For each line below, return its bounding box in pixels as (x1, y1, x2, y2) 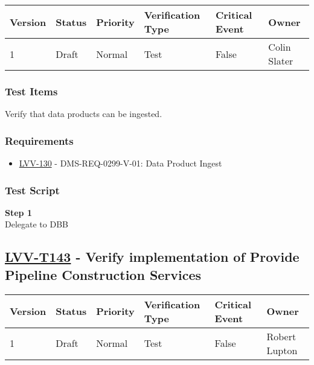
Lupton (266, 343, 298, 357)
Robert (266, 329, 296, 343)
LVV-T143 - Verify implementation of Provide (5, 247, 300, 266)
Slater (268, 54, 293, 68)
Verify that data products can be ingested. (5, 107, 162, 120)
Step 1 (5, 206, 32, 218)
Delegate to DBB (5, 218, 68, 230)
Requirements (5, 133, 74, 148)
